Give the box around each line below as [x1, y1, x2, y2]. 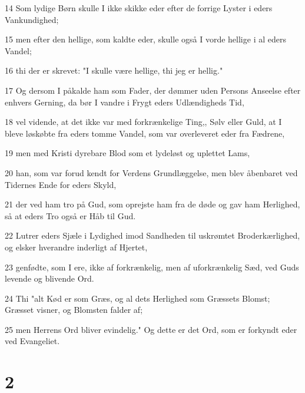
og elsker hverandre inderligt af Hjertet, [5, 240, 148, 253]
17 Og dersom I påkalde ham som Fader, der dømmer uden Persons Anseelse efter [5, 84, 301, 96]
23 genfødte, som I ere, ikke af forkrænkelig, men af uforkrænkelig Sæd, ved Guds [5, 260, 299, 273]
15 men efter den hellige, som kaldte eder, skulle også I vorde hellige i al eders [5, 33, 286, 45]
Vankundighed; [5, 13, 59, 25]
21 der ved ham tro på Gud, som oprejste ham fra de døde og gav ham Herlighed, [5, 198, 300, 210]
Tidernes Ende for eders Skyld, [5, 178, 117, 190]
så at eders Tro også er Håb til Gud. [5, 209, 136, 222]
